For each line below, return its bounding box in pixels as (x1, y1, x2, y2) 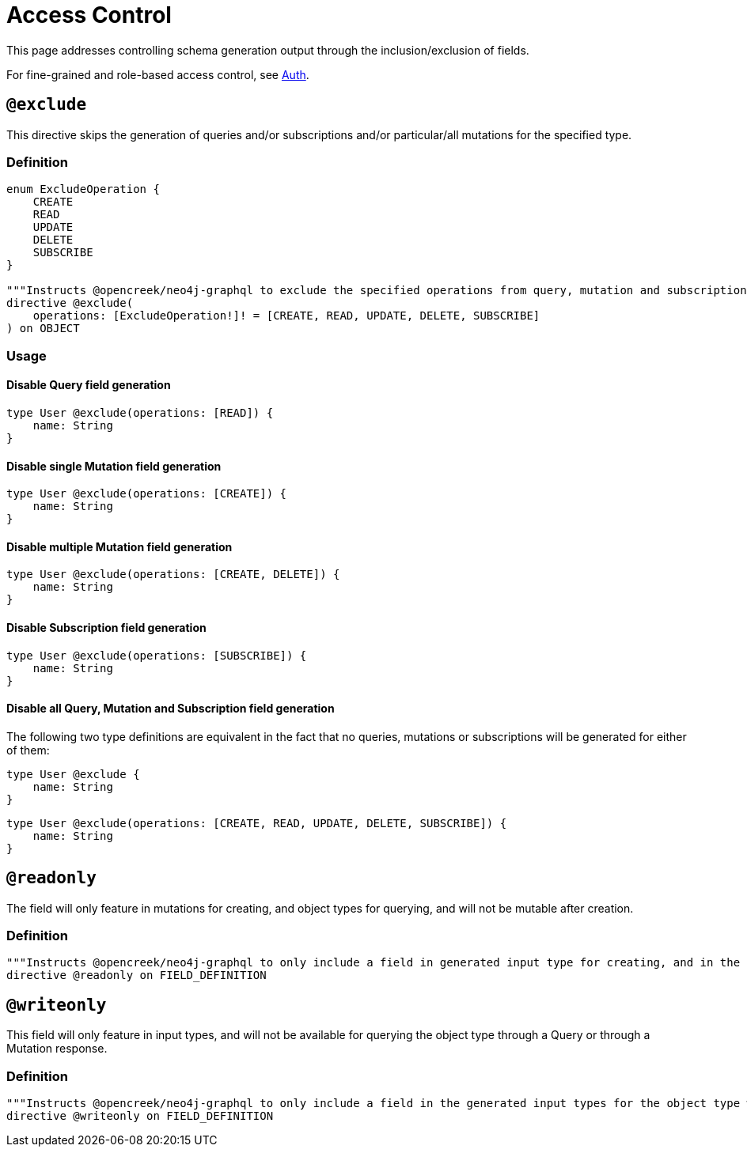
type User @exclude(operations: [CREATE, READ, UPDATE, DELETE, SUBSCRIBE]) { (6, 816, 507, 830)
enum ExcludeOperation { (6, 183, 160, 196)
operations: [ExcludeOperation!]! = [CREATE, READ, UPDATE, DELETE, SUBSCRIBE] (32, 309, 540, 323)
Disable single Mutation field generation (6, 459, 222, 473)
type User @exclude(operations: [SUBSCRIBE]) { (6, 648, 307, 662)
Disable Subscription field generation (6, 620, 207, 634)
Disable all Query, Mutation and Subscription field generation (6, 701, 335, 716)
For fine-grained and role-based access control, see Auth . (6, 67, 309, 81)
